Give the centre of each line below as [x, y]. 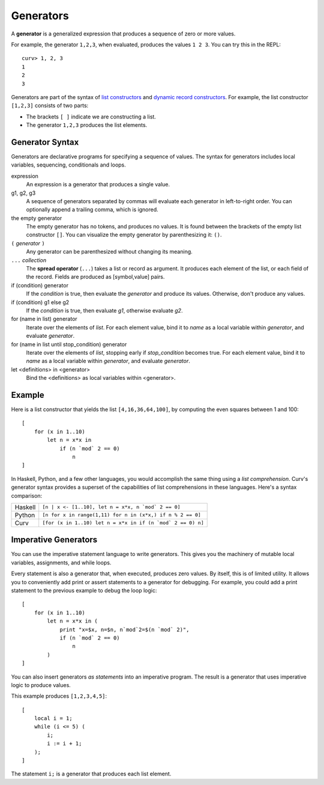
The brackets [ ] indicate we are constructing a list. [91, 117]
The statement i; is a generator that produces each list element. [91, 774]
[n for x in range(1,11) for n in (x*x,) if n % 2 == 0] [121, 515]
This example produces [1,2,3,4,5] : [59, 696]
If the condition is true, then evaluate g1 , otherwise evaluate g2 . [104, 310]
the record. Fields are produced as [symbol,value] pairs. [95, 277]
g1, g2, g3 [23, 193]
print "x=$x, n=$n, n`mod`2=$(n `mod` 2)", [124, 629]
